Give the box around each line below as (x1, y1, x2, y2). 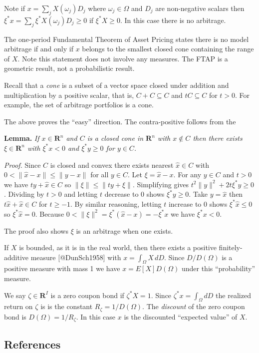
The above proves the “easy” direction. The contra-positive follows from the (4, 116, 236, 126)
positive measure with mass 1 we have (4, 263, 120, 274)
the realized (216, 290, 251, 300)
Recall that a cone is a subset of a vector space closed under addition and (4, 79, 229, 90)
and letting (64, 189, 98, 199)
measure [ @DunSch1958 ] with (30, 252, 121, 262)
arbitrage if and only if (4, 43, 73, 54)
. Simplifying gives (132, 179, 189, 189)
